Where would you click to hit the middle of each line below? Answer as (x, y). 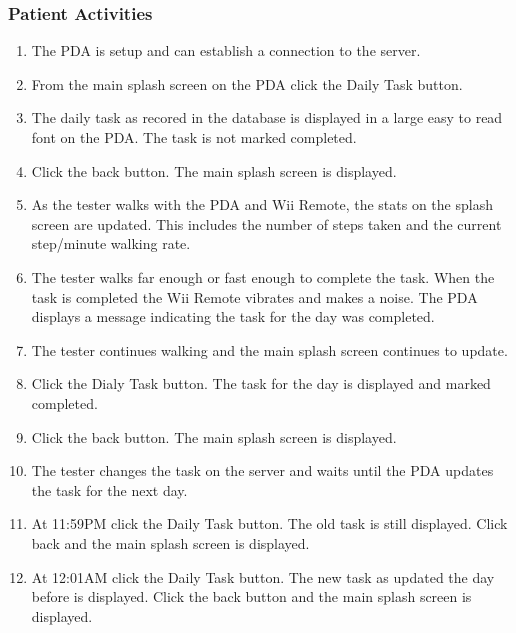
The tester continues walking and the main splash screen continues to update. (269, 349)
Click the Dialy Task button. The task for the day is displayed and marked (261, 383)
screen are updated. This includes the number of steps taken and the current (266, 223)
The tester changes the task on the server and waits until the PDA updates (262, 470)
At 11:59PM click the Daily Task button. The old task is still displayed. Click (269, 523)
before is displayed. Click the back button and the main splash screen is (251, 596)
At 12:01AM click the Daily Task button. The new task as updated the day (263, 576)
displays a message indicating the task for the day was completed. (233, 316)
